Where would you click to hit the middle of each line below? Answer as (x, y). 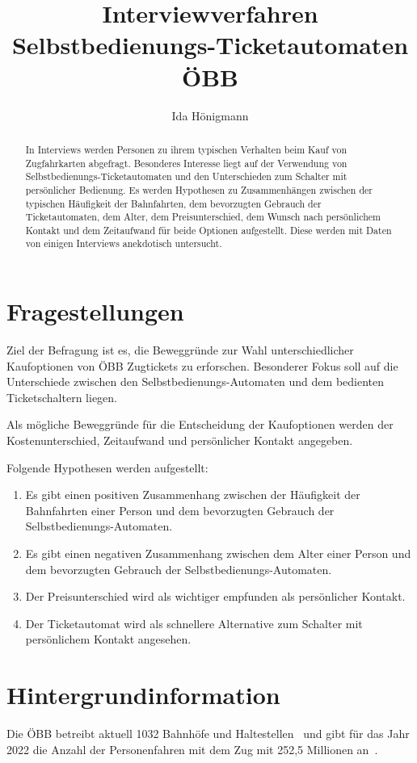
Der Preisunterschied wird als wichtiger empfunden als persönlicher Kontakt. (215, 596)
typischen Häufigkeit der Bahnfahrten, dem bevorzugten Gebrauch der (173, 203)
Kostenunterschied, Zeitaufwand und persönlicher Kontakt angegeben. (180, 440)
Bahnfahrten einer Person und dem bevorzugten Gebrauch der (180, 510)
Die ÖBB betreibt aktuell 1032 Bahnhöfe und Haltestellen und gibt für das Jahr (208, 734)
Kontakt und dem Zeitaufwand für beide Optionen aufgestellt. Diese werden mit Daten (208, 230)
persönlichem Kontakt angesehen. (108, 639)
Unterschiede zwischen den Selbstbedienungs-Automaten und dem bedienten (196, 381)
